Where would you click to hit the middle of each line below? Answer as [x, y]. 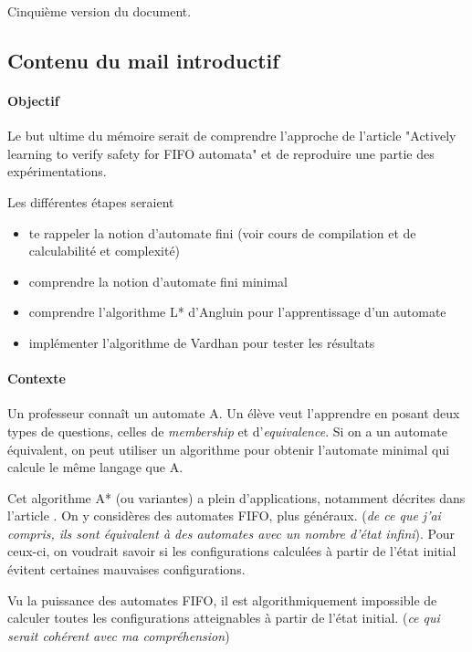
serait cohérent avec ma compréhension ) [119, 635]
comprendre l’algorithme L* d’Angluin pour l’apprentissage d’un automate [237, 312]
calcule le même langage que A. [95, 467]
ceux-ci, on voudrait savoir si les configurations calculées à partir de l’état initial [232, 551]
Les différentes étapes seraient [91, 201]
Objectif [33, 100]
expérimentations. [57, 171]
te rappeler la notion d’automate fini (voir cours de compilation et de [222, 232]
